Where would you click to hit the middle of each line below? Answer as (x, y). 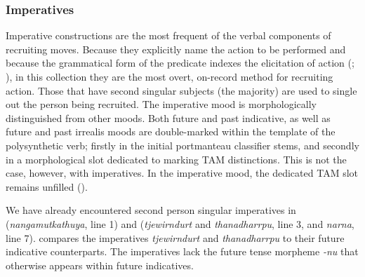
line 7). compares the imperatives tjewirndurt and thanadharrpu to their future (175, 237)
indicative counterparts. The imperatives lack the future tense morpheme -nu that (182, 251)
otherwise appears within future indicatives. (100, 265)
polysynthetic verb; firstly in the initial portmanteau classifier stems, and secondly (182, 145)
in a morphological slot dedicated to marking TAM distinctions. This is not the (176, 159)
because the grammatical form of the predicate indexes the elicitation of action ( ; (180, 63)
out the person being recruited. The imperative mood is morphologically (161, 104)
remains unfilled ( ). (47, 186)
